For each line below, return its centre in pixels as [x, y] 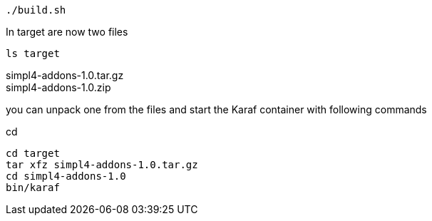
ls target [33, 53]
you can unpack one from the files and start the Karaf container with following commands [216, 109]
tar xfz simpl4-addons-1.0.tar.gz [102, 165]
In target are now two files [67, 32]
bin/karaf [33, 187]
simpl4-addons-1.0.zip [58, 87]
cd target [33, 153]
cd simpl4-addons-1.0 [66, 176]
